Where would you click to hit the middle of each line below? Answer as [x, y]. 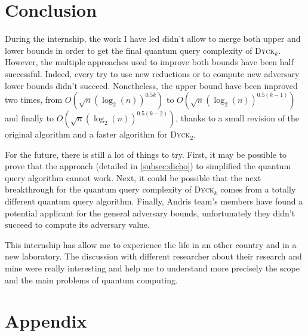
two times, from [34, 100]
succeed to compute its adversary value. [77, 224]
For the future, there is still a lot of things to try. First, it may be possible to [146, 154]
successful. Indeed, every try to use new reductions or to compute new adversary [152, 73]
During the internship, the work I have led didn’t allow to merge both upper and [153, 39]
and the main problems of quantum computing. [91, 280]
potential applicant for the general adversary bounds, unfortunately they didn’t [150, 213]
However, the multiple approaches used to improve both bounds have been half [149, 62]
